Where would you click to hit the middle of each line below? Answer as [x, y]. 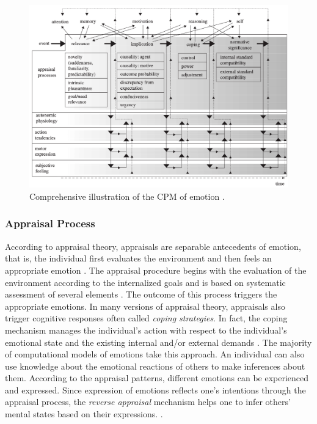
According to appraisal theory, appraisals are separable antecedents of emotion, [153, 246]
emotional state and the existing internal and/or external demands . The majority [158, 342]
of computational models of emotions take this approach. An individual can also [155, 354]
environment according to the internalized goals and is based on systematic [145, 282]
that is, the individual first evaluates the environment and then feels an [138, 258]
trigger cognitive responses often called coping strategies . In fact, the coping [146, 318]
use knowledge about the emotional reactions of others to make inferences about [155, 366]
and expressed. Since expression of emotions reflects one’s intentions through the [155, 389]
